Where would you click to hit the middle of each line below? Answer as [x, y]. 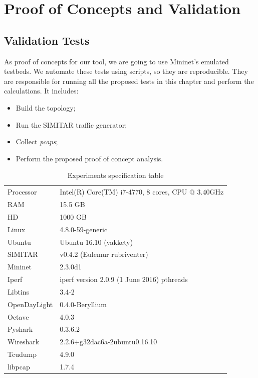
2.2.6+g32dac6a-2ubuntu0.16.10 [108, 342]
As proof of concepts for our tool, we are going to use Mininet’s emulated [116, 61]
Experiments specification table [115, 175]
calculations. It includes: [41, 91]
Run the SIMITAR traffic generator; [71, 124]
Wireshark [24, 342]
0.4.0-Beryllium [83, 304]
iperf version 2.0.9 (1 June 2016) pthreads [124, 279]
